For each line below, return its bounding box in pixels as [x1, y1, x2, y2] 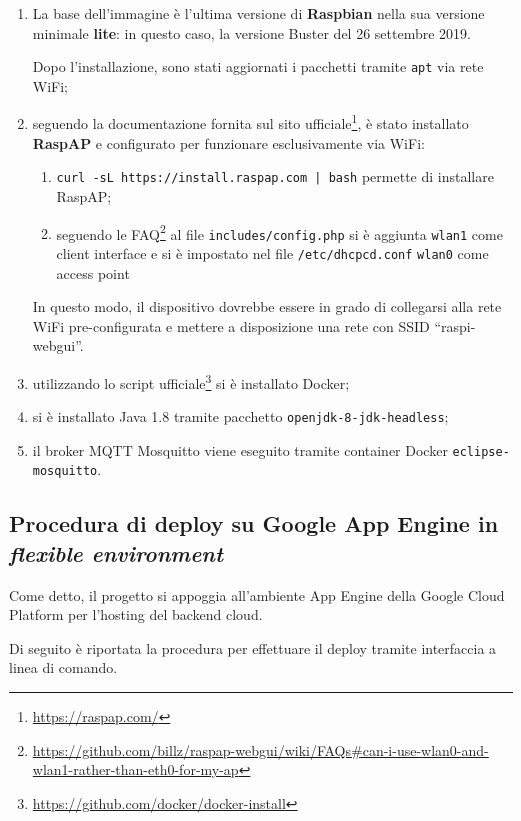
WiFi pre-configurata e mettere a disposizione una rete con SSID [32, 315, 430, 336]
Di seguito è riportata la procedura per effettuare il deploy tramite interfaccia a [9, 637, 497, 658]
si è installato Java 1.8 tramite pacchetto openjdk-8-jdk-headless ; [32, 406, 449, 427]
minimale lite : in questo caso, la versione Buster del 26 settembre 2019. [32, 22, 471, 43]
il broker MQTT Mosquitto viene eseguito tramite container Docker [32, 439, 448, 460]
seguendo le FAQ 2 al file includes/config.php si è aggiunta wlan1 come [56, 220, 503, 244]
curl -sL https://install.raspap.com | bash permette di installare [56, 166, 494, 187]
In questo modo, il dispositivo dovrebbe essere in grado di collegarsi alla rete [32, 296, 502, 317]
